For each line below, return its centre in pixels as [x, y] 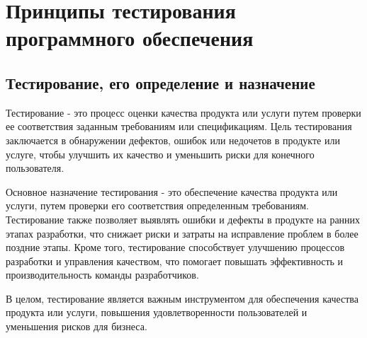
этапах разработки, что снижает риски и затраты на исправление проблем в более [182, 233]
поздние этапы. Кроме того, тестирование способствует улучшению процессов [175, 247]
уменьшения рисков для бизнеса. [77, 326]
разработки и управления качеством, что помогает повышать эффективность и [175, 261]
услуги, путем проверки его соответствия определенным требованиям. [157, 205]
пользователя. [35, 168]
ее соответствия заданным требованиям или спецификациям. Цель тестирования [179, 126]
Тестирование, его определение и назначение [160, 82]
